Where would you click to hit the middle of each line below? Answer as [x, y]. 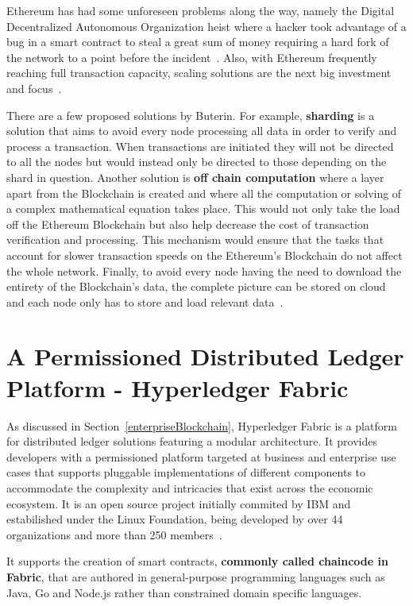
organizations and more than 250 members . [114, 534]
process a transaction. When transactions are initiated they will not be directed [200, 146]
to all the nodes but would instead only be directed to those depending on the [197, 162]
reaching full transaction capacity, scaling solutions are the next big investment [199, 73]
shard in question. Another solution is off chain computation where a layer [195, 177]
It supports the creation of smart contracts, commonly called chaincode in [197, 561]
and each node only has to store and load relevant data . [145, 301]
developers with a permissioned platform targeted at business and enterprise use [201, 456]
